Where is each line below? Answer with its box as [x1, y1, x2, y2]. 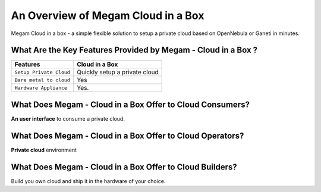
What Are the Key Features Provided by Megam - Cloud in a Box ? [11, 45, 258, 55]
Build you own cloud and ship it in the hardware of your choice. [11, 177, 166, 184]
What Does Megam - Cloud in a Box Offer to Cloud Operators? [11, 131, 244, 141]
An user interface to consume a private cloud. [11, 115, 125, 122]
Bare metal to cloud [14, 77, 71, 83]
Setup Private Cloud [14, 69, 71, 75]
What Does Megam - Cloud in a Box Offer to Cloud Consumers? [11, 99, 250, 109]
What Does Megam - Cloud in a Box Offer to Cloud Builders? [11, 162, 237, 172]
